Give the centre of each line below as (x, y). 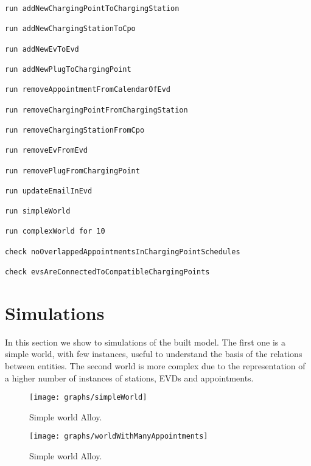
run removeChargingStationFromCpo (75, 130)
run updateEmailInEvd (49, 191)
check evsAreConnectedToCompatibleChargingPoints (107, 272)
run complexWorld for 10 (55, 231)
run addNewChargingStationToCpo (70, 29)
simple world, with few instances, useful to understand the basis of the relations (154, 354)
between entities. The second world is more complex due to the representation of (155, 366)
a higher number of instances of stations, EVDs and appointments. (129, 377)
